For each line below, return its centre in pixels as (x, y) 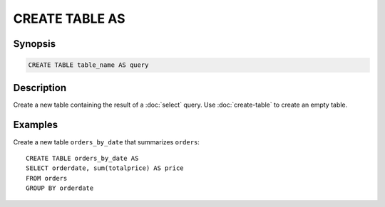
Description (40, 88)
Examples (36, 125)
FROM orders (47, 178)
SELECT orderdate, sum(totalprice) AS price (105, 168)
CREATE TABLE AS (69, 18)
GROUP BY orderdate (60, 188)
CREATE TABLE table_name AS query (88, 65)
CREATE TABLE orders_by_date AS (82, 158)
